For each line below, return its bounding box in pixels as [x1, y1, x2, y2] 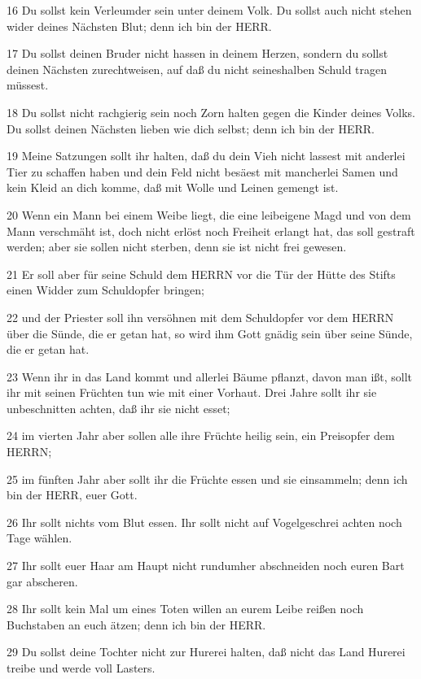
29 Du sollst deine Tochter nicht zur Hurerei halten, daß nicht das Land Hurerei [7, 643, 406, 660]
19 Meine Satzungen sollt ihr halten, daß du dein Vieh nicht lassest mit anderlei [7, 147, 406, 164]
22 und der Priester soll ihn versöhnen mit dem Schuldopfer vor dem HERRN [7, 308, 394, 325]
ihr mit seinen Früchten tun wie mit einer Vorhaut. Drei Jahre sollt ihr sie [7, 384, 377, 401]
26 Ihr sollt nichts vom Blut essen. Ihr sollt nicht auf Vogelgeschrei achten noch [7, 513, 402, 530]
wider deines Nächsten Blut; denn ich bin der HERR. [7, 17, 272, 34]
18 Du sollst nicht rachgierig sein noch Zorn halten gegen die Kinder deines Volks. [7, 103, 416, 120]
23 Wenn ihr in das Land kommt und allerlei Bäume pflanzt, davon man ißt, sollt [7, 368, 413, 385]
